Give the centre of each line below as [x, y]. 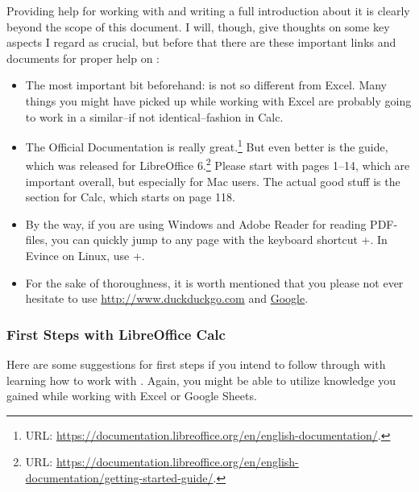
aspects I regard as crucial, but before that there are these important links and [201, 42]
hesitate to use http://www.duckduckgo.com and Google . [167, 298]
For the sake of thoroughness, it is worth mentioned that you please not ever [214, 282]
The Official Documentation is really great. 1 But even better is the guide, [207, 145]
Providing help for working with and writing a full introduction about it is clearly [208, 10]
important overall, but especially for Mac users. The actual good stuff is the [213, 181]
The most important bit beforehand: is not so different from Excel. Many [206, 85]
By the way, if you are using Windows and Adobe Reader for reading [196, 223]
